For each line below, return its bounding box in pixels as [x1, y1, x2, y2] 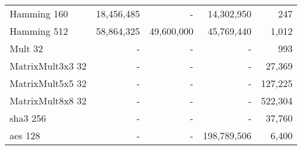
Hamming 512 [10, 24, 68, 38]
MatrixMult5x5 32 [10, 76, 87, 90]
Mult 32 [10, 41, 43, 55]
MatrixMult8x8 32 [10, 94, 87, 107]
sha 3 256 [10, 111, 46, 125]
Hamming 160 [10, 7, 68, 20]
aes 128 [10, 128, 40, 142]
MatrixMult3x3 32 [10, 59, 87, 73]
